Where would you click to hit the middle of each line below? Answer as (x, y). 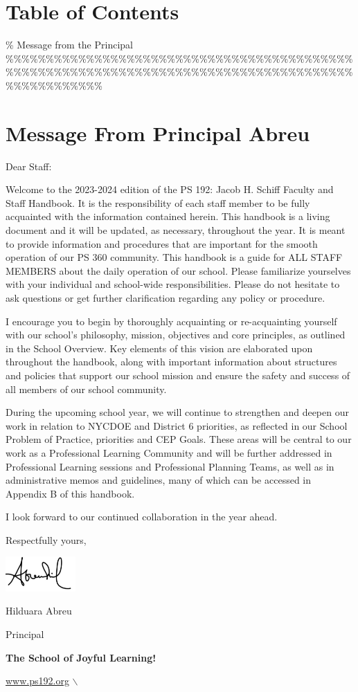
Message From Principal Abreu (158, 133)
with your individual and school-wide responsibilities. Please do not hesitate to (173, 284)
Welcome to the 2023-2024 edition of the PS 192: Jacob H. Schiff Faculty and (170, 189)
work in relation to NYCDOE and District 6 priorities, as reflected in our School (177, 425)
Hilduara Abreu (39, 611)
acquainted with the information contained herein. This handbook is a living (168, 216)
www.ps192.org (37, 681)
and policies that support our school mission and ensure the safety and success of (178, 375)
